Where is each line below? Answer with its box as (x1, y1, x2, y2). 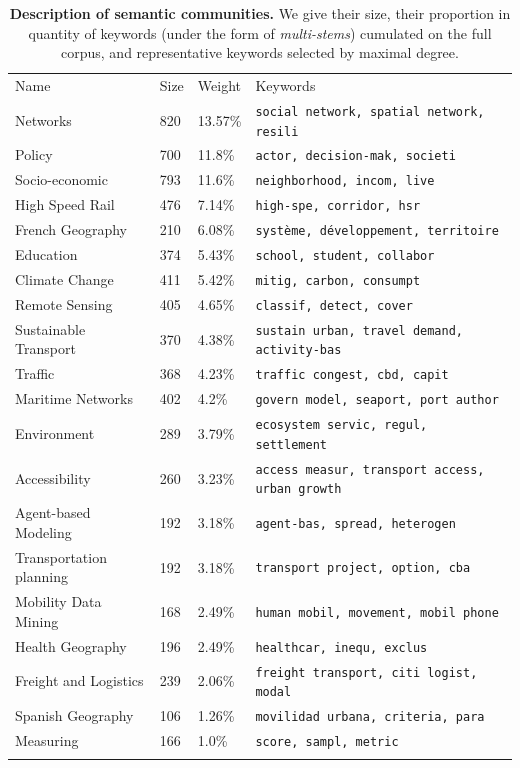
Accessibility (15, 467, 91, 488)
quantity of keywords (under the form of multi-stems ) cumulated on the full (28, 22, 492, 43)
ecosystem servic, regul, (255, 418, 428, 433)
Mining (15, 610, 59, 631)
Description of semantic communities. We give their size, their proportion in (9, 3, 511, 23)
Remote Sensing (15, 293, 113, 314)
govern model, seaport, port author (255, 393, 499, 408)
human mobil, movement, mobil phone (255, 605, 499, 620)
